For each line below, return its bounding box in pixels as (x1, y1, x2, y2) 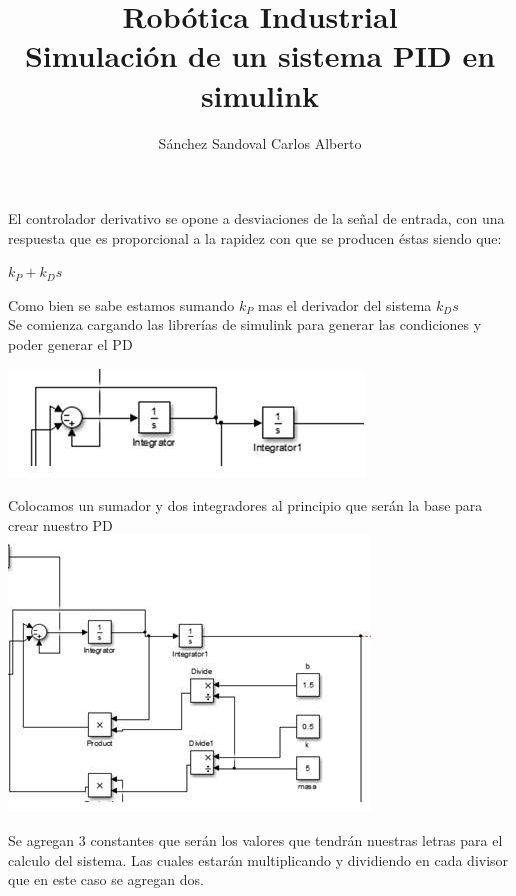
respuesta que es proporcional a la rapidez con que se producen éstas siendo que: (8, 227, 502, 248)
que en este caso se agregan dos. (8, 869, 204, 890)
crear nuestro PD (8, 514, 113, 535)
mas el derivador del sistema (257, 294, 432, 315)
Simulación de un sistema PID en (24, 35, 496, 76)
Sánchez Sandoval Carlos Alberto (158, 132, 362, 153)
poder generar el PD (8, 334, 133, 355)
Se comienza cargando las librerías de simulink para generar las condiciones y (8, 314, 482, 335)
